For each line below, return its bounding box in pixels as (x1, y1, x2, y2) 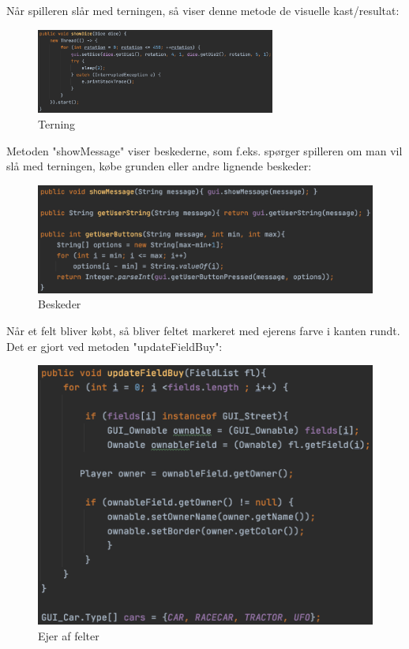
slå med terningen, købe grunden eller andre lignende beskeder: (6, 158, 312, 174)
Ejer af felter (38, 628, 99, 644)
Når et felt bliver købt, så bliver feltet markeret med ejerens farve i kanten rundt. (6, 322, 400, 338)
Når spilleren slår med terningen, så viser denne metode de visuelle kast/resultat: (6, 2, 400, 18)
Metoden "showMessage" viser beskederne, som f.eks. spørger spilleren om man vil (6, 142, 403, 159)
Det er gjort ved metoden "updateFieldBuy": (6, 338, 223, 354)
